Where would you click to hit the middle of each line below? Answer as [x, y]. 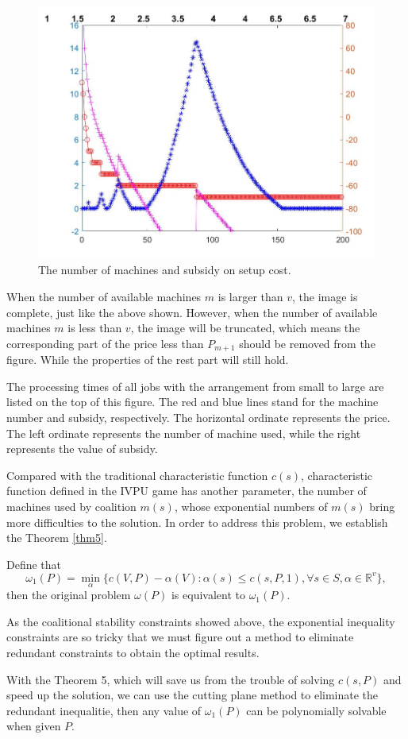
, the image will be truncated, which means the [245, 328]
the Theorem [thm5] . [57, 538]
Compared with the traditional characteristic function [137, 475]
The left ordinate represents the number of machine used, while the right [184, 433]
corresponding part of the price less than [105, 343]
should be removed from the [307, 343]
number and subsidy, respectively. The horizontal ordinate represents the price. [198, 418]
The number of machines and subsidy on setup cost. [165, 270]
